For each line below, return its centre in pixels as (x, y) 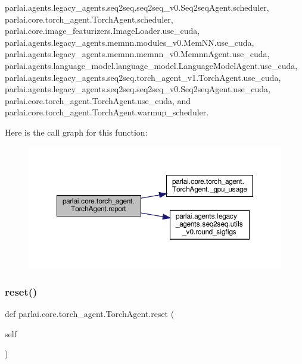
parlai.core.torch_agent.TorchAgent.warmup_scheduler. (107, 112)
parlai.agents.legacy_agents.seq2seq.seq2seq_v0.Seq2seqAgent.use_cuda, (138, 89)
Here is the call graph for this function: (76, 132)
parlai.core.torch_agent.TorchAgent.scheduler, (89, 19)
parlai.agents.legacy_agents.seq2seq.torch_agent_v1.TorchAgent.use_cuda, (143, 77)
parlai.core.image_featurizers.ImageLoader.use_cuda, (102, 31)
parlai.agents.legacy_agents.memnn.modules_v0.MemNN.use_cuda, (130, 42)
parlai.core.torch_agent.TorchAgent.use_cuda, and (98, 100)
